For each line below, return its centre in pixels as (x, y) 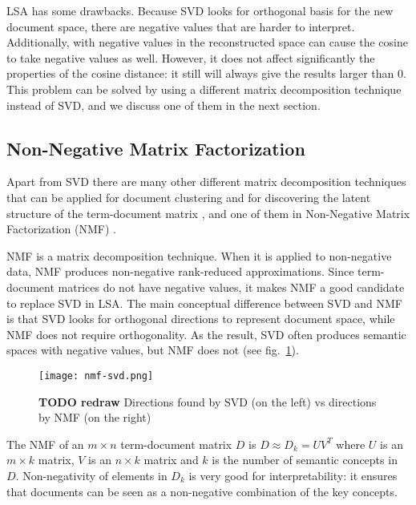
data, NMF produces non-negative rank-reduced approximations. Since (180, 271)
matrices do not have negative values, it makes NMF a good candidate (231, 287)
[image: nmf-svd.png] (96, 376)
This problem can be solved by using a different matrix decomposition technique (204, 89)
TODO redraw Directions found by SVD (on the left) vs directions (208, 401)
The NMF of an (45, 444)
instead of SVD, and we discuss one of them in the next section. (164, 105)
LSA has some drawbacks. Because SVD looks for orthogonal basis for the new (200, 10)
